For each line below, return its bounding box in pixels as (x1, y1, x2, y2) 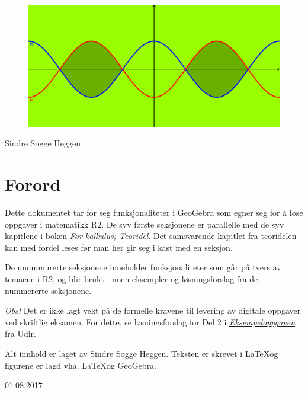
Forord (5, 172, 61, 196)
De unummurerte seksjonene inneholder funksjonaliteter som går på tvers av (5, 261, 281, 273)
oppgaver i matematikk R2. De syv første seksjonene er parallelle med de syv (5, 218, 284, 230)
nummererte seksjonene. (5, 284, 92, 296)
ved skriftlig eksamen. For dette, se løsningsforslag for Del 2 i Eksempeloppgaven (5, 315, 296, 328)
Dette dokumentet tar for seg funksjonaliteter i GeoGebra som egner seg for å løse (5, 206, 303, 219)
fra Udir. (5, 327, 36, 340)
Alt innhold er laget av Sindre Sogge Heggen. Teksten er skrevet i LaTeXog (5, 347, 278, 360)
